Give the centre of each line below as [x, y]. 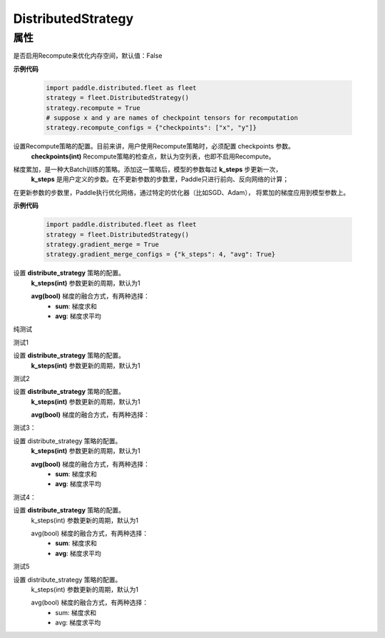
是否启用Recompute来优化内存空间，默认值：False [88, 56]
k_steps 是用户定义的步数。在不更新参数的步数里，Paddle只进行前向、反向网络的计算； [160, 179]
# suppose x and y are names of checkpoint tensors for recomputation [172, 117]
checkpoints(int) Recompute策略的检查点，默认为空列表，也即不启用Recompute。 [153, 156]
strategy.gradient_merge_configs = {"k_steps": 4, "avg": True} [161, 254]
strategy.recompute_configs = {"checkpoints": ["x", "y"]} [151, 128]
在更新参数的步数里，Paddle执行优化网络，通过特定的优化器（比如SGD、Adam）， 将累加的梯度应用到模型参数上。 [181, 192]
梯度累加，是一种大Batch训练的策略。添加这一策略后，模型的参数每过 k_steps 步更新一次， [148, 169]
